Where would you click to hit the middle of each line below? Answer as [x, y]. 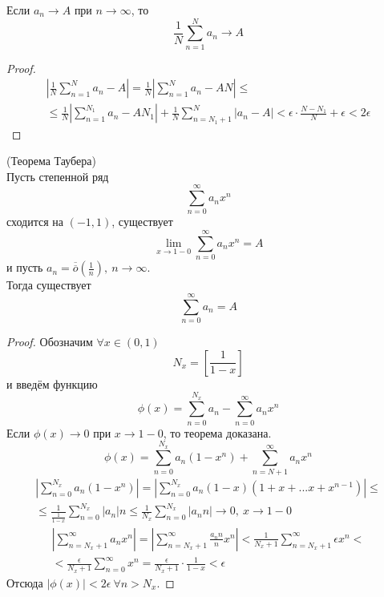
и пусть [25, 267]
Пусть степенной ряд [58, 176]
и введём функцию [52, 383]
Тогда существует [49, 285]
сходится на [35, 222]
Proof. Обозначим [50, 341]
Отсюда [25, 582]
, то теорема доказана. [217, 432]
